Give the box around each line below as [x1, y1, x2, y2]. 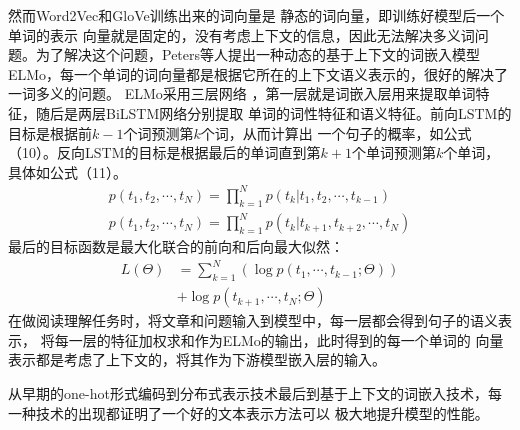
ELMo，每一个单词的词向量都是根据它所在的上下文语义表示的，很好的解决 [8, 63, 495, 84]
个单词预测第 [351, 142, 436, 163]
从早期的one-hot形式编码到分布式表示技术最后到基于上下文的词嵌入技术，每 [8, 382, 502, 403]
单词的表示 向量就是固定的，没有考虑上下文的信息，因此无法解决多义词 [8, 24, 475, 45]
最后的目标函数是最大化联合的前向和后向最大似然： [8, 236, 344, 257]
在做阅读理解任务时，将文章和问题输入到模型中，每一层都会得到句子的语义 [8, 310, 498, 331]
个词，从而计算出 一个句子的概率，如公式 [200, 122, 472, 143]
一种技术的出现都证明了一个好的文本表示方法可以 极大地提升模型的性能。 [8, 402, 489, 423]
